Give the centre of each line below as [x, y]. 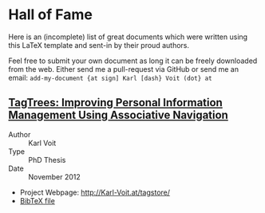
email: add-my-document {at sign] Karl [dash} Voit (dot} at [111, 77]
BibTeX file [38, 200]
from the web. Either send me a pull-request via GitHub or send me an [124, 69]
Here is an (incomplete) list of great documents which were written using [128, 37]
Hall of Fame [51, 15]
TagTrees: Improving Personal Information [116, 103]
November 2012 [55, 176]
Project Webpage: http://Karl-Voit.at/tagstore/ [95, 192]
